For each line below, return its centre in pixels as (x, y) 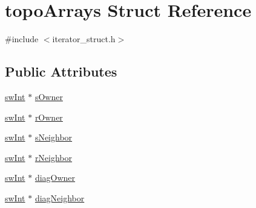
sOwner (49, 96)
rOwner (49, 117)
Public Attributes (61, 71)
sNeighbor (54, 137)
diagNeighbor (60, 197)
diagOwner (55, 178)
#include (22, 39)
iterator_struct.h (84, 39)
